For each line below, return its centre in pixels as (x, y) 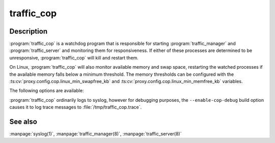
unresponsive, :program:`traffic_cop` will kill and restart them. (74, 58)
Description (29, 31)
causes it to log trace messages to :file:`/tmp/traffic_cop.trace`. (76, 107)
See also (23, 122)
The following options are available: (47, 91)
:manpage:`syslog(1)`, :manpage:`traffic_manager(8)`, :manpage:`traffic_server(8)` (95, 134)
